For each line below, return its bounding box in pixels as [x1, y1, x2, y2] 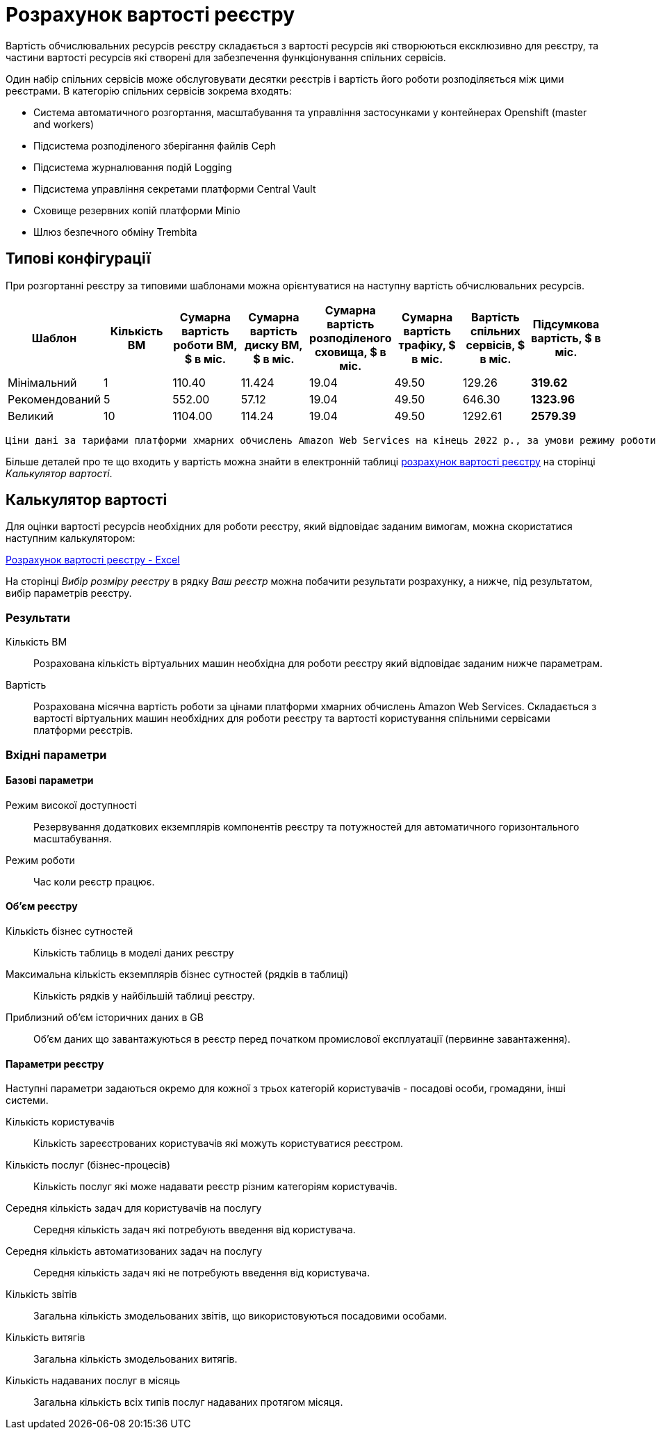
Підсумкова [532, 316, 600, 331]
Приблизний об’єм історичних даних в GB [6, 1011, 204, 1023]
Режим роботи [6, 853, 75, 866]
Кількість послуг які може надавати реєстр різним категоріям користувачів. [33, 1180, 397, 1193]
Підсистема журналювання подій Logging [33, 161, 232, 173]
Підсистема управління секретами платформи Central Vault [33, 182, 316, 195]
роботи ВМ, [173, 337, 238, 352]
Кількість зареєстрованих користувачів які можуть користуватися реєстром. [33, 1137, 403, 1150]
